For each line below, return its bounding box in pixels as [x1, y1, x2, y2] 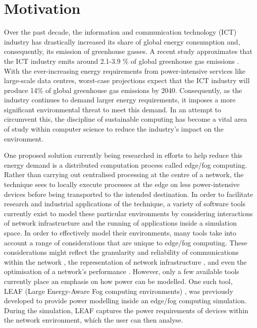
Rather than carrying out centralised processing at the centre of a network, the [4, 169, 244, 180]
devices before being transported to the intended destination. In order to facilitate [4, 188, 253, 199]
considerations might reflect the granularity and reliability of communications [4, 247, 239, 257]
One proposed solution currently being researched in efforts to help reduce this [4, 150, 243, 160]
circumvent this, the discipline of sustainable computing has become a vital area [4, 114, 247, 124]
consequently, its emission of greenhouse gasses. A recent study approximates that [4, 46, 253, 56]
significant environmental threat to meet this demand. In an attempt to [4, 104, 221, 114]
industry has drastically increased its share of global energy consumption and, [4, 36, 240, 47]
